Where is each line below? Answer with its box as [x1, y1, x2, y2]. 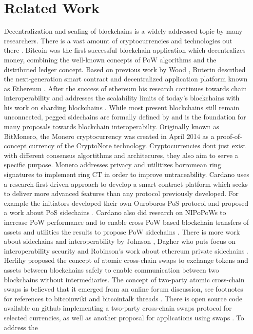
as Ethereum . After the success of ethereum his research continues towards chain [4, 83, 247, 93]
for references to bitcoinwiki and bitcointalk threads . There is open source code [4, 293, 242, 303]
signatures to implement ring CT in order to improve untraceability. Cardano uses [4, 169, 250, 179]
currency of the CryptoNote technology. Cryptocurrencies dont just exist [29, 140, 246, 151]
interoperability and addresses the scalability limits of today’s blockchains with [4, 93, 240, 103]
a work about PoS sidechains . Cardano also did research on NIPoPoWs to [4, 207, 226, 217]
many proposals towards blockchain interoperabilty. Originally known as [4, 121, 219, 132]
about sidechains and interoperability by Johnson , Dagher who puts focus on [4, 236, 236, 246]
